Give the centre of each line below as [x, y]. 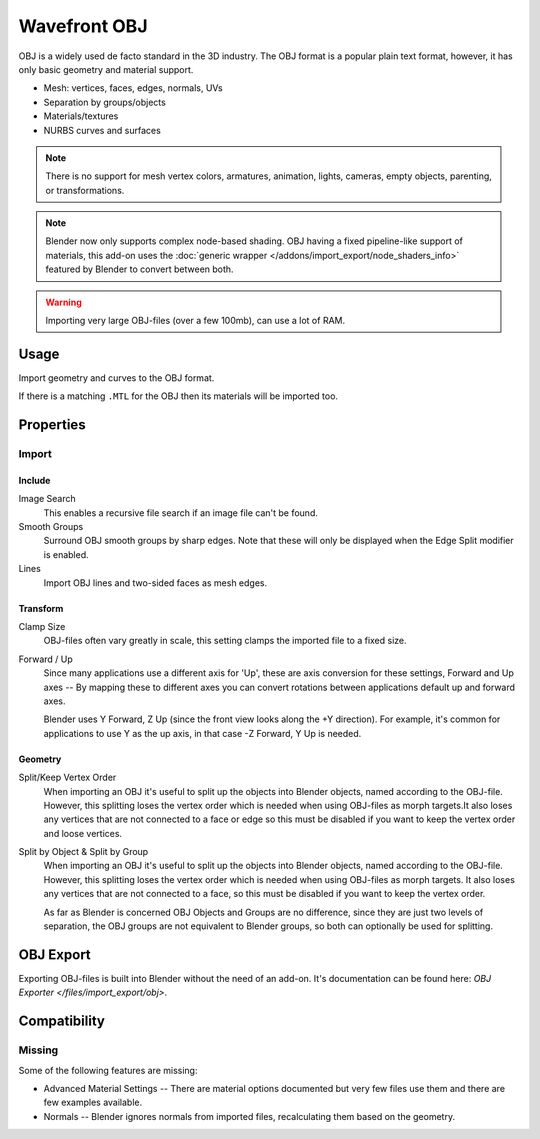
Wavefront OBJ [83, 26]
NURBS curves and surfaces [102, 130]
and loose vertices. [83, 833]
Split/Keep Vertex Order [67, 777]
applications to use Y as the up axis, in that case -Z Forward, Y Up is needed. [202, 733]
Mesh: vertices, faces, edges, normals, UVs [133, 88]
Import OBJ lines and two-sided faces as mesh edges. [155, 582]
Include [34, 480]
